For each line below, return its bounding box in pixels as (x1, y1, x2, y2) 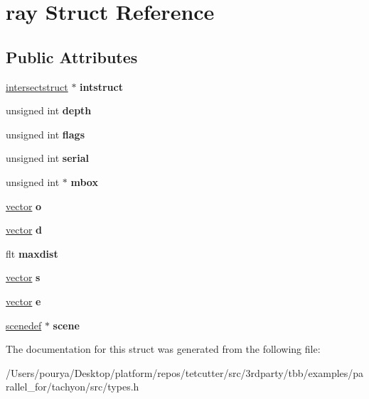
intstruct (80, 79, 123, 94)
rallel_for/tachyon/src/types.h (6, 379, 139, 394)
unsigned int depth (6, 103, 92, 118)
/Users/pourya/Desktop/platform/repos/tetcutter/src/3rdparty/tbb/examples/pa (6, 365, 364, 380)
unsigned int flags (6, 126, 85, 141)
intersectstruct (6, 79, 68, 94)
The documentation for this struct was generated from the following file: (6, 341, 321, 356)
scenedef (6, 317, 42, 332)
